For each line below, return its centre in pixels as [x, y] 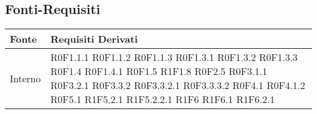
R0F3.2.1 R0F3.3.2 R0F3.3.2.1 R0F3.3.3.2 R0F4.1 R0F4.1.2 [178, 85]
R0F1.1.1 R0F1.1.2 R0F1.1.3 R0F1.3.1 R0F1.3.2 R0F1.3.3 [174, 57]
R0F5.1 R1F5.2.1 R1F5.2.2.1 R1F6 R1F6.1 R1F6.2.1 [162, 99]
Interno [25, 78]
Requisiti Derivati [94, 39]
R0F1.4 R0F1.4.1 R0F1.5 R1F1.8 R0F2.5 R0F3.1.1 [159, 71]
